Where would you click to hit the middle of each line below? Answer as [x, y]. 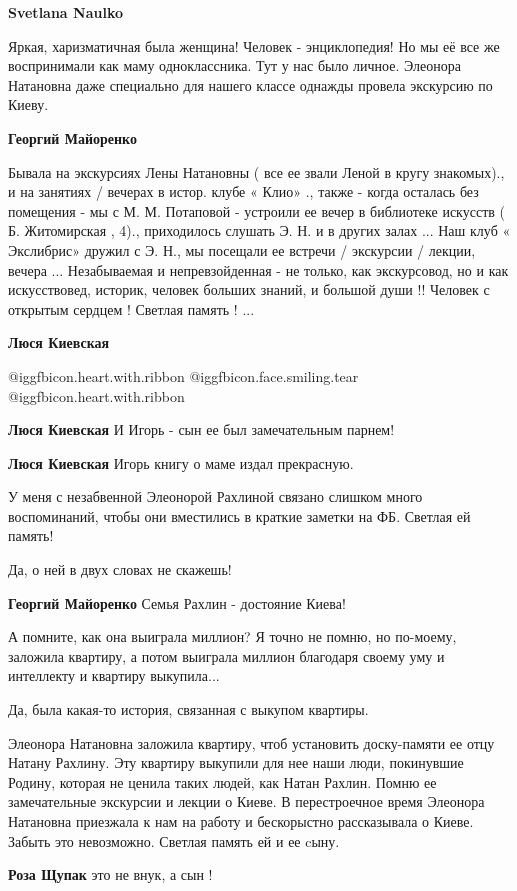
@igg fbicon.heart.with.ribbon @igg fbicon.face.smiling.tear [183, 375]
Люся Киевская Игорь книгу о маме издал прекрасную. [181, 462]
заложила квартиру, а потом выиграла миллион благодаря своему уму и [226, 655]
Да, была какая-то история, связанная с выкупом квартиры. [188, 709]
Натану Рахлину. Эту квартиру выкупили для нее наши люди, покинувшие [236, 762]
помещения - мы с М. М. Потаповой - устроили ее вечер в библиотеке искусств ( [256, 210]
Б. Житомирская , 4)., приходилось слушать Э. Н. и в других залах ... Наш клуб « [259, 230]
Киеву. [28, 104]
